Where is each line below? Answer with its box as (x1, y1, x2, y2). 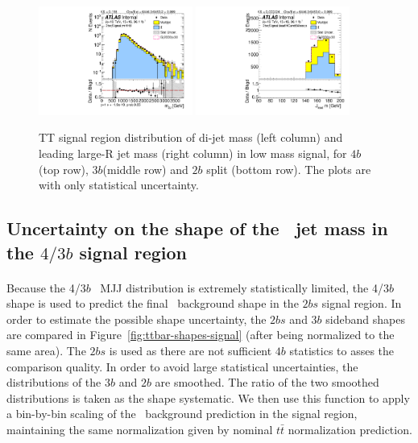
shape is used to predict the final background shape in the (6, 295, 299, 312)
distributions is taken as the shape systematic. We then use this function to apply (6, 389, 410, 406)
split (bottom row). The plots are (206, 160, 371, 177)
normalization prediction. (288, 420, 412, 437)
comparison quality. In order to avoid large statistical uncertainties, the (6, 358, 358, 375)
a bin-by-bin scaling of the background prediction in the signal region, (6, 405, 358, 422)
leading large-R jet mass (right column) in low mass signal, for (39, 145, 347, 162)
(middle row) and (102, 160, 188, 177)
